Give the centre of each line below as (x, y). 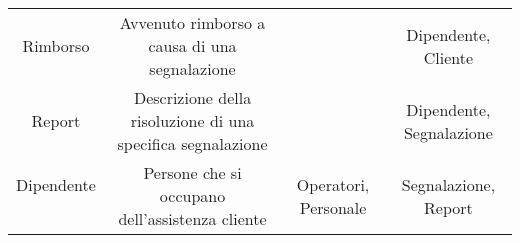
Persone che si (192, 172)
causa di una (192, 45)
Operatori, (333, 184)
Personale (333, 207)
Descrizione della (192, 97)
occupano (192, 195)
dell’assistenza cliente (192, 218)
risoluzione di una (192, 120)
